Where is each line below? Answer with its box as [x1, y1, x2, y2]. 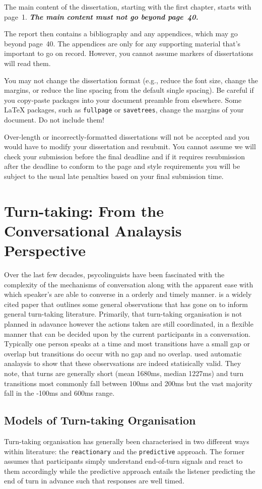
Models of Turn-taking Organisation [4, 412, 196, 428]
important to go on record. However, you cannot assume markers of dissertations [4, 48, 253, 58]
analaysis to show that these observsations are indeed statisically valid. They [4, 358, 241, 369]
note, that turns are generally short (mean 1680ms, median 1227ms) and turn [4, 368, 244, 378]
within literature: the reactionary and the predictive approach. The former [4, 446, 245, 456]
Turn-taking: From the [4, 200, 164, 221]
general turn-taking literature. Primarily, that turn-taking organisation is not [4, 309, 242, 319]
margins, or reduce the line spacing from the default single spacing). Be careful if [4, 85, 254, 95]
